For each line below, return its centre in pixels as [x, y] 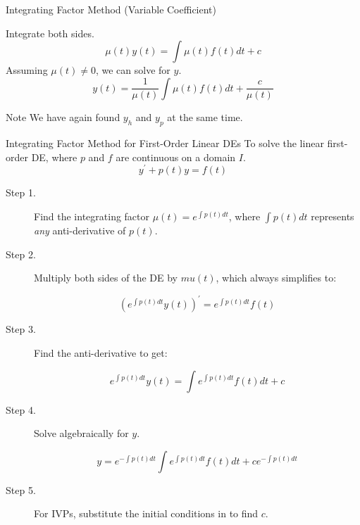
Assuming [27, 70]
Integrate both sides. [50, 33]
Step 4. [21, 409]
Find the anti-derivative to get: [101, 352]
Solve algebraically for [81, 433]
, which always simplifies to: [276, 278]
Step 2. [21, 254]
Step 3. [21, 329]
